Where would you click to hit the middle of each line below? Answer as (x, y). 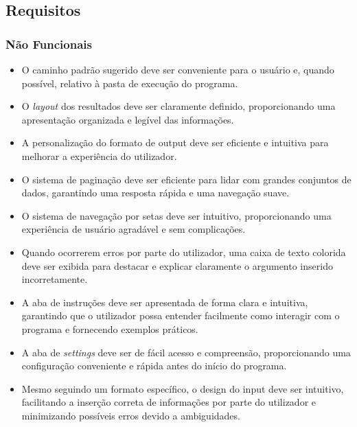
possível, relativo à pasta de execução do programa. (130, 83)
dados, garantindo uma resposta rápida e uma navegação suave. (156, 193)
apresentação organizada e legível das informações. (128, 119)
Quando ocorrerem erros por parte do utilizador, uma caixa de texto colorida (184, 252)
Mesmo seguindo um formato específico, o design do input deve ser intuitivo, (183, 388)
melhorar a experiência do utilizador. (99, 155)
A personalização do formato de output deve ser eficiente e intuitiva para (175, 142)
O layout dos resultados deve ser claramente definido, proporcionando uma (178, 106)
